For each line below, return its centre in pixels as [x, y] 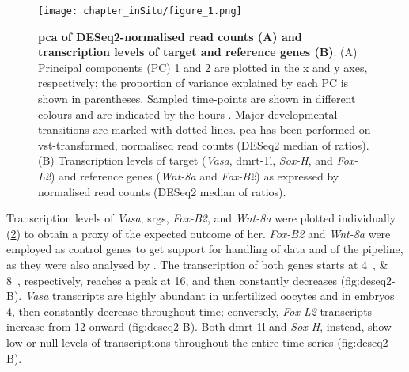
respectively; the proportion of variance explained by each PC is [193, 83]
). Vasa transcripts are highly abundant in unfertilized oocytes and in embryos [204, 296]
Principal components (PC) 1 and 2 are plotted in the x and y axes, [203, 67]
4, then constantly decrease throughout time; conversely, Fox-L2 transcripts [189, 311]
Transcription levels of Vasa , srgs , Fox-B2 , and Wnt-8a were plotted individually [201, 218]
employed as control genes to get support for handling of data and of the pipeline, [205, 249]
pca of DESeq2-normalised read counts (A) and [170, 36]
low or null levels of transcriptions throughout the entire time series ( [174, 342]
